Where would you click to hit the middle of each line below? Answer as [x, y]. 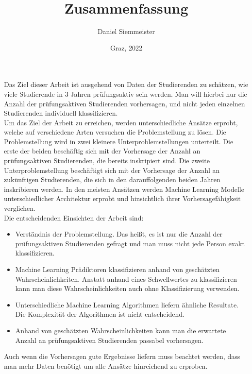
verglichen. [20, 208]
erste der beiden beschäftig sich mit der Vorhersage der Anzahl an [102, 151]
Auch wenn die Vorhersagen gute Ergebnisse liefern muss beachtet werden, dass [122, 356]
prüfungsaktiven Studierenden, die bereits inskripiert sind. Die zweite [107, 161]
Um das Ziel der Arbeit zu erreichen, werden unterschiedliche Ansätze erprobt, [121, 122]
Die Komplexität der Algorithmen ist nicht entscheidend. [100, 314]
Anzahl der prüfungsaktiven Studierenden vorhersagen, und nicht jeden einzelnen [125, 103]
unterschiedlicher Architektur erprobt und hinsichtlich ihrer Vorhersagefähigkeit [122, 198]
